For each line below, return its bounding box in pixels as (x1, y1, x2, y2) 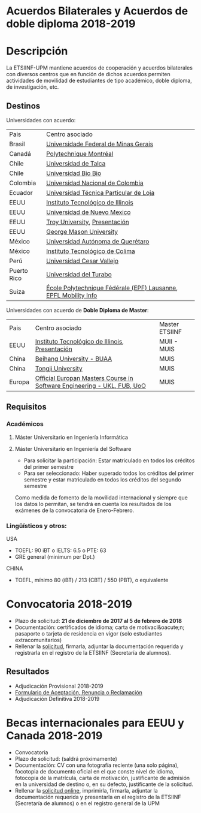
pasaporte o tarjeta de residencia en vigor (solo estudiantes (14, 630, 163, 637)
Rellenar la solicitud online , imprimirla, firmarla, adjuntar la (14, 787, 159, 794)
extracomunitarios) (14, 636, 62, 643)
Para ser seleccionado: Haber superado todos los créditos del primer (23, 469, 194, 477)
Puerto (9, 266, 28, 275)
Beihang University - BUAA (35, 354, 112, 363)
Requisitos (6, 402, 47, 412)
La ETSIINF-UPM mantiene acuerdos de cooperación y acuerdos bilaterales (6, 64, 193, 71)
